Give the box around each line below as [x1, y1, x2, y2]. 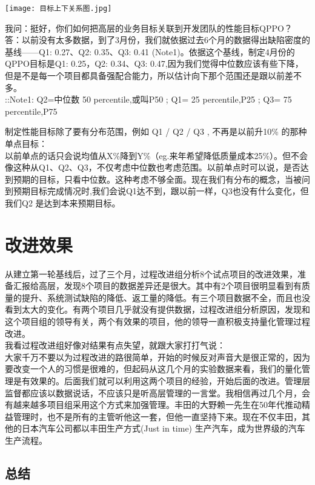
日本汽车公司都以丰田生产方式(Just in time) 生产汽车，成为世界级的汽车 [21, 422, 305, 435]
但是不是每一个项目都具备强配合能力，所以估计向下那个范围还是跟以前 [5, 69, 285, 82]
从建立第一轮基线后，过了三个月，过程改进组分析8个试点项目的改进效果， [5, 267, 297, 280]
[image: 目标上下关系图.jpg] [5, 4, 112, 13]
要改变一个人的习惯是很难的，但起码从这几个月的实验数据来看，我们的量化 [5, 362, 302, 375]
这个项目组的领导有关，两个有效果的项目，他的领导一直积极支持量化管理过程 [5, 315, 310, 328]
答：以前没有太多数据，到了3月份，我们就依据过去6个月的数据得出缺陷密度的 [5, 33, 310, 46]
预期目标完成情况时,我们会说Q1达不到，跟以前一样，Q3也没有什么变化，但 [13, 185, 309, 197]
